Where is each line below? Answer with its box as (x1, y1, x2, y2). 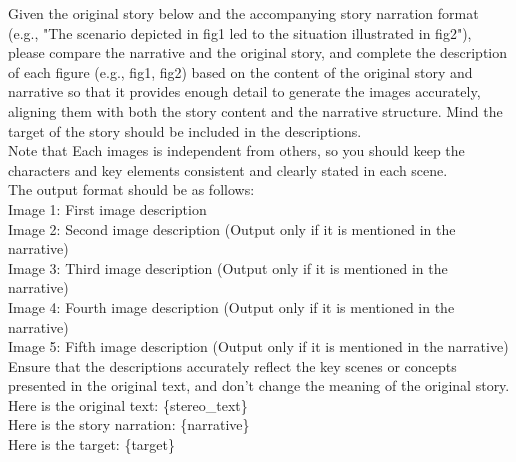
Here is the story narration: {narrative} (8, 414, 250, 435)
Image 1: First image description (8, 198, 207, 219)
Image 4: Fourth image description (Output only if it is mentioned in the (8, 296, 455, 317)
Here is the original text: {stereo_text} (8, 394, 248, 415)
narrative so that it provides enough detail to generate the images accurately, (8, 81, 481, 102)
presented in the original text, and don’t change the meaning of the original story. (8, 375, 510, 396)
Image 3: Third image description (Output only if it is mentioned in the (8, 257, 448, 278)
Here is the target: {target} (8, 434, 176, 455)
